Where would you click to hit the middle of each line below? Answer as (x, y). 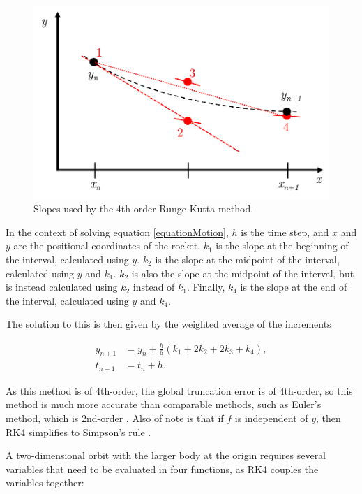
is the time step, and (285, 232)
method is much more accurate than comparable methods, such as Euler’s (164, 404)
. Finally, (206, 287)
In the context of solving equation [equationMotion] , (117, 232)
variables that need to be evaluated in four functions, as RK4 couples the (162, 468)
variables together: (45, 482)
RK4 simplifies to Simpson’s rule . (78, 431)
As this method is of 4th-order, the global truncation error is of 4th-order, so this (179, 390)
